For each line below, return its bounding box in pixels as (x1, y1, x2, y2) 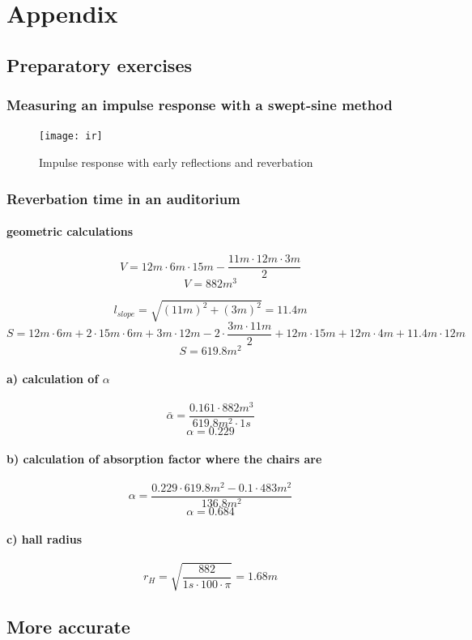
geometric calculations (6, 223, 134, 240)
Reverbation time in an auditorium (6, 188, 240, 208)
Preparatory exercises (6, 52, 192, 77)
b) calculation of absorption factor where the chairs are (6, 450, 322, 467)
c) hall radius (6, 530, 83, 547)
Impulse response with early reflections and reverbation (39, 154, 313, 171)
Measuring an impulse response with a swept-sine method (6, 95, 393, 115)
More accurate (6, 613, 130, 638)
